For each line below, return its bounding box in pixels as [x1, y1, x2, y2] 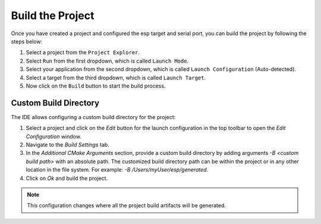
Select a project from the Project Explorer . [26, 49, 140, 56]
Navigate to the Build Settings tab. [26, 141, 109, 148]
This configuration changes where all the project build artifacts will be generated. [27, 202, 226, 209]
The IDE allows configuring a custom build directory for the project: [11, 113, 176, 120]
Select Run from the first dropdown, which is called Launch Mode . [26, 57, 189, 64]
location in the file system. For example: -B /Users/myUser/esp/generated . [26, 166, 209, 173]
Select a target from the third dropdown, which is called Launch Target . [26, 74, 206, 81]
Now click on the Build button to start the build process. [26, 82, 166, 89]
